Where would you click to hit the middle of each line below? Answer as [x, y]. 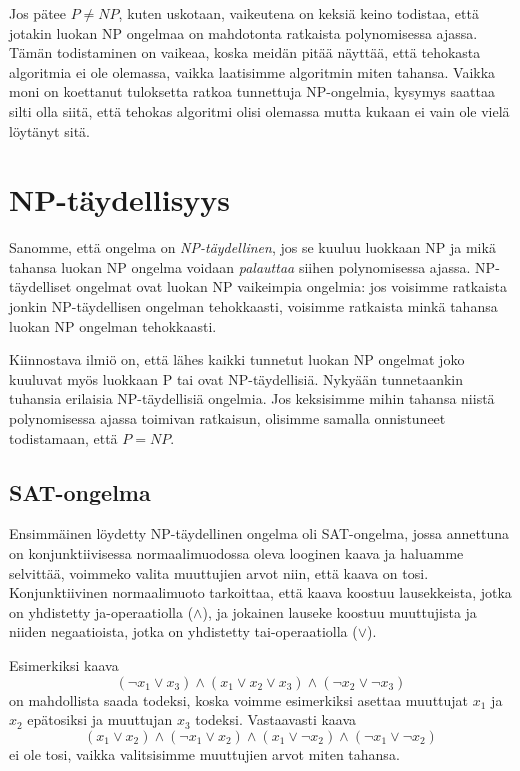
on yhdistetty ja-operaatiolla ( [101, 611]
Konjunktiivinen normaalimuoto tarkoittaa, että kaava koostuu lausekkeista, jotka [260, 592]
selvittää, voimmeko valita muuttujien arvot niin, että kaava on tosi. [219, 572]
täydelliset [40, 286]
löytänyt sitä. [49, 130]
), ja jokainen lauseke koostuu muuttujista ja [339, 611]
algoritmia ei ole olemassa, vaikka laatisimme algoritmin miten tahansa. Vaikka [252, 71]
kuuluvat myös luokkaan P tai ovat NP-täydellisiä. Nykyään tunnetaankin [236, 378]
